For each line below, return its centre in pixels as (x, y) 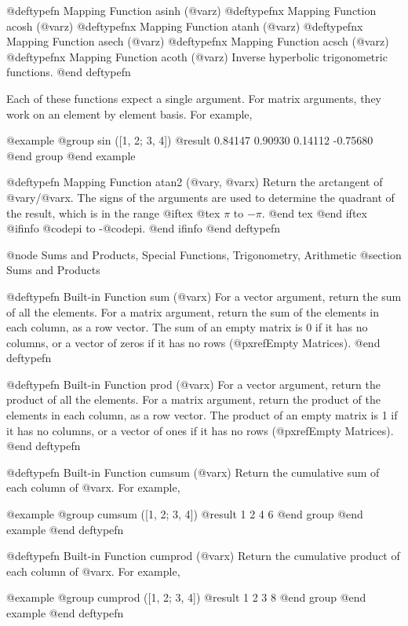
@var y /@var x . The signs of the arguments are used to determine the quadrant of (200, 197)
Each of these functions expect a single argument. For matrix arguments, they (194, 98)
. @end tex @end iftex (314, 212)
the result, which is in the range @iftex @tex (113, 212)
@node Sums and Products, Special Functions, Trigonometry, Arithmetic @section (204, 254)
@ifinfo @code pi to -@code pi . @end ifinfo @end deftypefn (143, 228)
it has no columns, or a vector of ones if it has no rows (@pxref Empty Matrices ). (200, 430)
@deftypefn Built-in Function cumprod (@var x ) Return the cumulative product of (203, 556)
